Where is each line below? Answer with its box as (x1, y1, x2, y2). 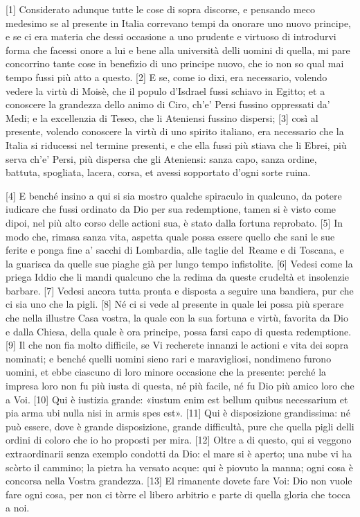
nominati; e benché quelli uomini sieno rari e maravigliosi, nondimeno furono (6, 351, 332, 365)
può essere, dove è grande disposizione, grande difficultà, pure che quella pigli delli (6, 419, 354, 433)
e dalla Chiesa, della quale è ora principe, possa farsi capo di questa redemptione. (6, 324, 352, 338)
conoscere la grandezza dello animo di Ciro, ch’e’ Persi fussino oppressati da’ (6, 97, 330, 112)
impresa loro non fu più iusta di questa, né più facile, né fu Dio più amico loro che (6, 378, 354, 393)
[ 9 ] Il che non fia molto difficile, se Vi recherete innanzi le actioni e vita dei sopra (6, 338, 349, 352)
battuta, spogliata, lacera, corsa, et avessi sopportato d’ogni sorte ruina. (6, 165, 311, 179)
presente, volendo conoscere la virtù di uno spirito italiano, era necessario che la (6, 124, 344, 139)
